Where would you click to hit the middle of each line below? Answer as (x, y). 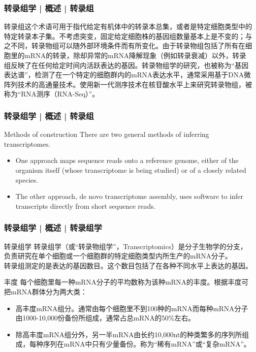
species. (27, 179)
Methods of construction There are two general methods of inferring (107, 134)
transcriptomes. (27, 144)
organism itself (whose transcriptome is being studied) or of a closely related (131, 170)
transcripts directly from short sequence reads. (85, 206)
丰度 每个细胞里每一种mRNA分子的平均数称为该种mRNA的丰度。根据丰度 (123, 282)
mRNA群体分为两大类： (49, 291)
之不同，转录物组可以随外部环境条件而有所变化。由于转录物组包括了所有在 (125, 46)
